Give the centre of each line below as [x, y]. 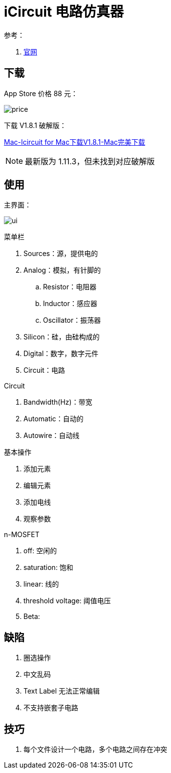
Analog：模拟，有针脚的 [62, 270]
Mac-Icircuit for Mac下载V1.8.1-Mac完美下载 [75, 142]
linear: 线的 [41, 584]
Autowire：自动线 [52, 436]
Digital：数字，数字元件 [61, 354]
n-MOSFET [22, 535]
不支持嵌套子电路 [51, 708]
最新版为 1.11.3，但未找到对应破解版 [90, 161]
